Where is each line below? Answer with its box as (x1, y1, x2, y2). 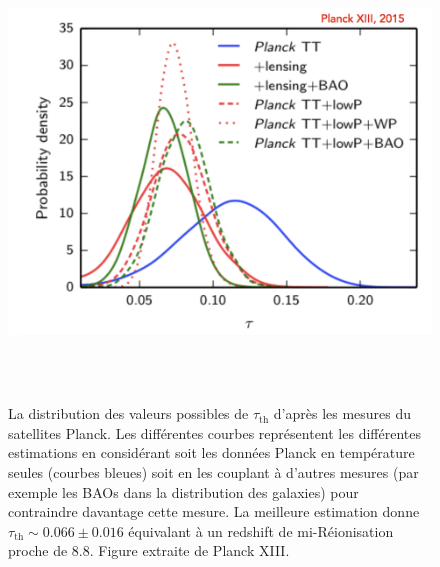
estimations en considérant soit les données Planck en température (8, 442, 415, 463)
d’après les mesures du (273, 403, 412, 424)
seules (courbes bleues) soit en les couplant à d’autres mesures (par (8, 461, 419, 482)
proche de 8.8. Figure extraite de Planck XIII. (8, 540, 290, 561)
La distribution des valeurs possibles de (8, 403, 249, 424)
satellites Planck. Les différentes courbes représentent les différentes (8, 422, 421, 443)
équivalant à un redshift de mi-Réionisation (128, 520, 394, 541)
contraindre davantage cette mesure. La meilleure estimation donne (8, 501, 420, 522)
